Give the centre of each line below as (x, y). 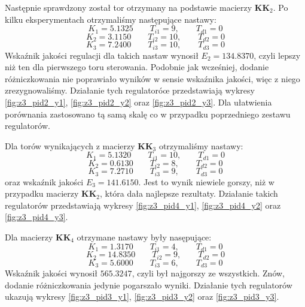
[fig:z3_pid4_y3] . (36, 217)
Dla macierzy (29, 237)
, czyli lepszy (277, 55)
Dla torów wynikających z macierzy (70, 145)
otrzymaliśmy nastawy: (201, 145)
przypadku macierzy (42, 193)
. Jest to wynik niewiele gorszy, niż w (206, 181)
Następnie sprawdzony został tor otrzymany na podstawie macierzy (129, 7)
